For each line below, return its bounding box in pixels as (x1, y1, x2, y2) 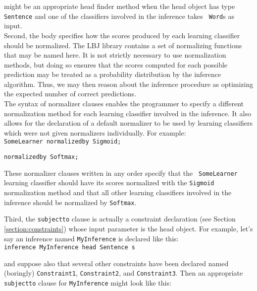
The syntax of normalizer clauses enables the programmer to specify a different (4, 98, 244, 109)
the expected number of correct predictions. (4, 88, 137, 99)
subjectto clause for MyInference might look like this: (4, 278, 171, 288)
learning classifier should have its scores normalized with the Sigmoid (4, 177, 214, 188)
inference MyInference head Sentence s (4, 244, 135, 251)
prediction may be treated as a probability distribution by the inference (4, 69, 221, 79)
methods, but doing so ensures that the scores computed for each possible (4, 59, 228, 70)
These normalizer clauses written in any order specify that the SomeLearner (4, 167, 238, 178)
